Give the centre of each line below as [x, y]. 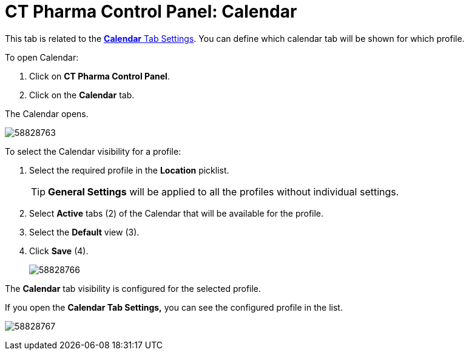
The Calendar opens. [47, 113]
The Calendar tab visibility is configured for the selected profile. [133, 288]
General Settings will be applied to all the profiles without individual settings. [224, 191]
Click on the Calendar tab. [82, 95]
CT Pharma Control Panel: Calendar [151, 12]
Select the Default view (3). [84, 232]
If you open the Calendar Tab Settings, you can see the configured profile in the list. [174, 307]
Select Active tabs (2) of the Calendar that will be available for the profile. [177, 213]
